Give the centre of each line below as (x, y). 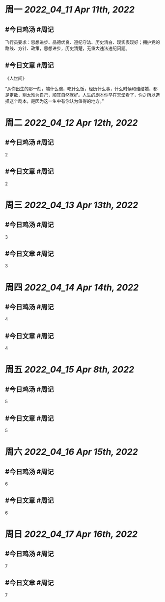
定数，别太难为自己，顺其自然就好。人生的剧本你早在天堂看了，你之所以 (82, 95)
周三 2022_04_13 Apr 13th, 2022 (72, 205)
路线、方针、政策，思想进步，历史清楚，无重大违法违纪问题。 (68, 48)
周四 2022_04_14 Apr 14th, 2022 (72, 287)
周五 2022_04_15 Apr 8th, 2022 (70, 370)
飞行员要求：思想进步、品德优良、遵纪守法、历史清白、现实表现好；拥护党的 (82, 42)
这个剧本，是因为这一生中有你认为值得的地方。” (56, 101)
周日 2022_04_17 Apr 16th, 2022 (71, 534)
